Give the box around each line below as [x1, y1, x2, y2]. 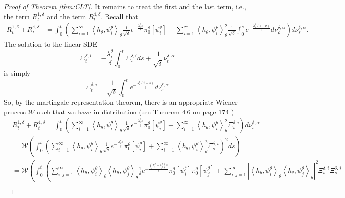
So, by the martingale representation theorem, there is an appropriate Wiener [4, 97, 238, 107]
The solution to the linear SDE [4, 39, 97, 49]
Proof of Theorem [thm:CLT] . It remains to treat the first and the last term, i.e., [4, 1, 246, 11]
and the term [47, 11, 86, 21]
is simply [4, 68, 31, 78]
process [4, 106, 26, 116]
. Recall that [101, 11, 138, 21]
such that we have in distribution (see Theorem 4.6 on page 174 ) [37, 106, 234, 116]
